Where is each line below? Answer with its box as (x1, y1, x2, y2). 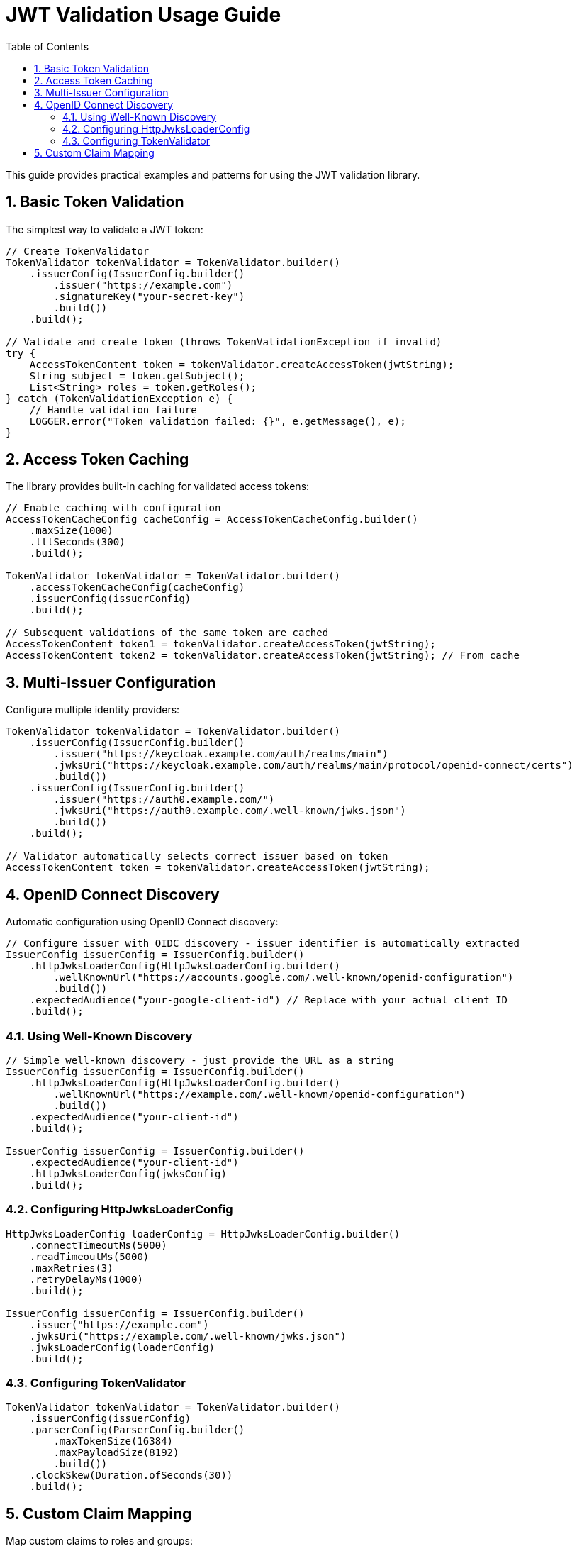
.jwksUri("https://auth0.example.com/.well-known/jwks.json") (53, 805, 406, 817)
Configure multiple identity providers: (6, 704, 180, 716)
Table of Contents (6, 40, 89, 52)
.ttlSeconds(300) (29, 536, 125, 548)
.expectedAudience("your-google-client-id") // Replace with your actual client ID (29, 994, 508, 1006)
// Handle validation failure (29, 404, 197, 416)
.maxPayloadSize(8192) (53, 1447, 179, 1459)
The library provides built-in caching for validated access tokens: (6, 480, 310, 493)
